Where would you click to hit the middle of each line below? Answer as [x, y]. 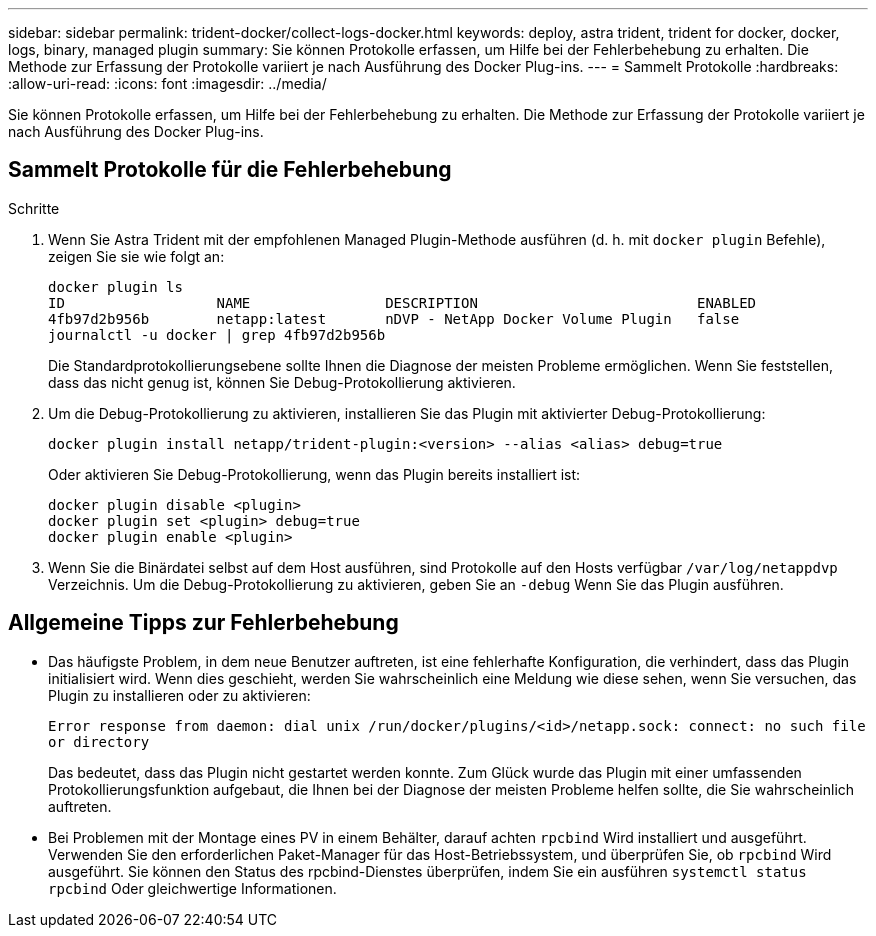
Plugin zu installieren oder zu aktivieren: [179, 695]
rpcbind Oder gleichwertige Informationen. [192, 888]
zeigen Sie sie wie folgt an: [136, 256]
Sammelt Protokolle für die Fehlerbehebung [230, 170]
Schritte [34, 208]
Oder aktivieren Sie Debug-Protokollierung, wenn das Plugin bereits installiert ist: [314, 474]
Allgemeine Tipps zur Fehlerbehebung [203, 623]
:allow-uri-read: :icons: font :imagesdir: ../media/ [167, 83]
